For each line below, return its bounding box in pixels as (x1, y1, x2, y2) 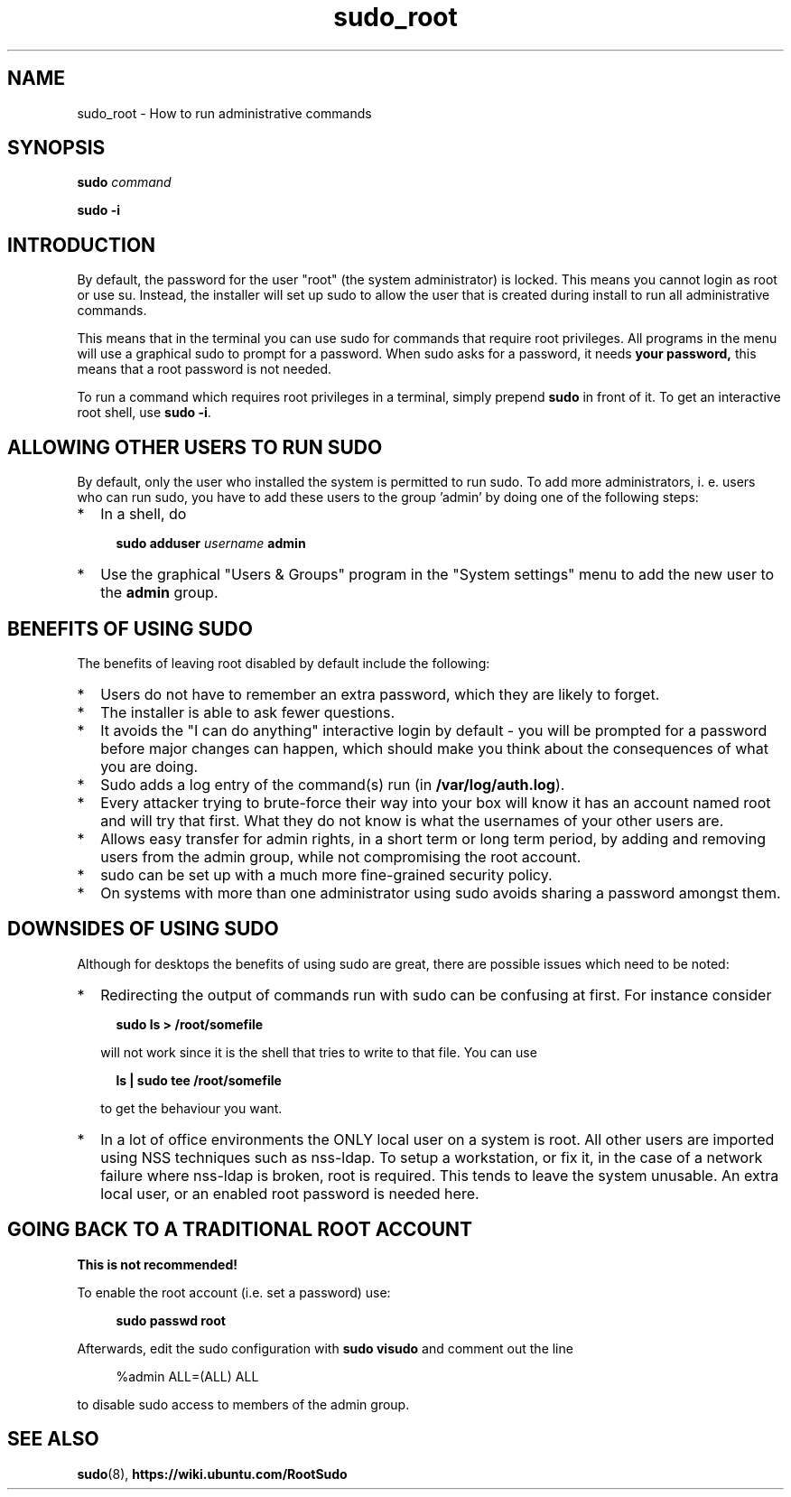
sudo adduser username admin (116, 535, 306, 552)
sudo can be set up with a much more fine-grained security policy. (100, 865, 553, 884)
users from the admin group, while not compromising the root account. (100, 847, 582, 866)
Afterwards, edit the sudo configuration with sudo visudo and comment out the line (77, 1340, 573, 1356)
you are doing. (100, 757, 199, 776)
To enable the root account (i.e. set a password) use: (77, 1284, 391, 1300)
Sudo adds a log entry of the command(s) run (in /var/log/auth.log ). (100, 775, 565, 794)
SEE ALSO (7, 1427, 99, 1451)
